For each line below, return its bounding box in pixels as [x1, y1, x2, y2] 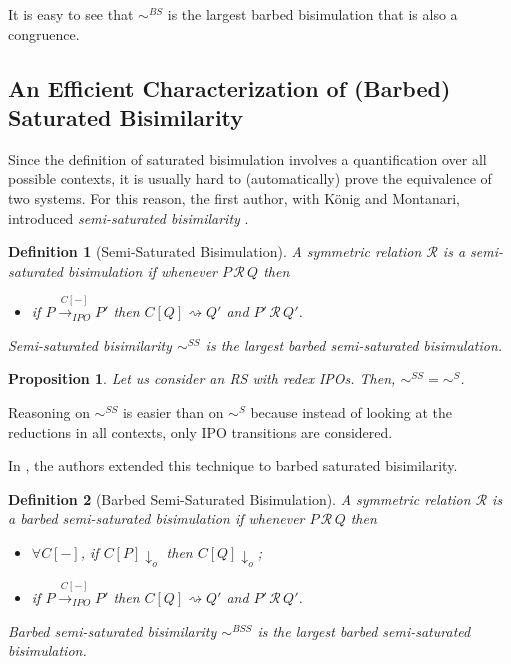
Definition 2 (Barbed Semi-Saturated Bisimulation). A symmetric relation [8, 488, 471, 509]
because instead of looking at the [250, 401, 452, 422]
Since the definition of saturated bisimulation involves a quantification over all [8, 148, 487, 169]
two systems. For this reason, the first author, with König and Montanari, [8, 187, 460, 208]
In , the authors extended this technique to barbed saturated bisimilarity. [8, 455, 458, 476]
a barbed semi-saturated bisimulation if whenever [8, 508, 305, 529]
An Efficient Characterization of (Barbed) [8, 72, 451, 103]
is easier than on [122, 401, 224, 422]
